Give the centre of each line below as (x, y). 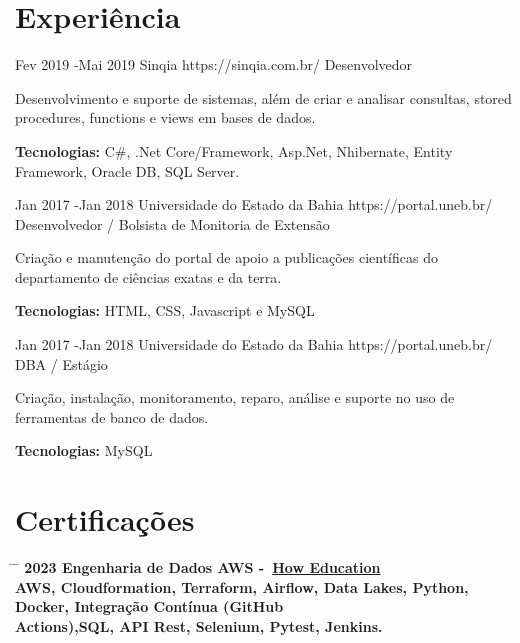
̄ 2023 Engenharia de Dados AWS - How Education (198, 567)
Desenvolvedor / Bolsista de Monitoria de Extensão (172, 223)
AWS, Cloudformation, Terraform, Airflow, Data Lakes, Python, (242, 586)
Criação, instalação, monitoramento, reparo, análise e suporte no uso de (235, 397)
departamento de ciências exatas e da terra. (148, 276)
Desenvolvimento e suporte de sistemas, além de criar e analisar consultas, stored (263, 97)
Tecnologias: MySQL (84, 450)
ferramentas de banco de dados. (112, 416)
